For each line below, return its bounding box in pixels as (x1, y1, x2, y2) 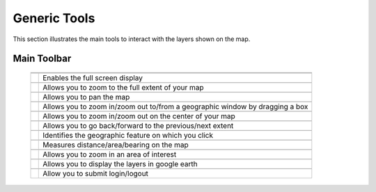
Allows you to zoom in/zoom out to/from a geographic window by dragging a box (42, 102, 308, 111)
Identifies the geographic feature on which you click (42, 130, 214, 140)
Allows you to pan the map (42, 92, 130, 102)
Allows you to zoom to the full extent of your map (42, 82, 205, 92)
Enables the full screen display (42, 73, 143, 83)
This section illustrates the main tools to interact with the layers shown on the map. (13, 35, 251, 43)
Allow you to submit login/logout (42, 168, 149, 178)
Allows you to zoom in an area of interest (42, 150, 177, 159)
